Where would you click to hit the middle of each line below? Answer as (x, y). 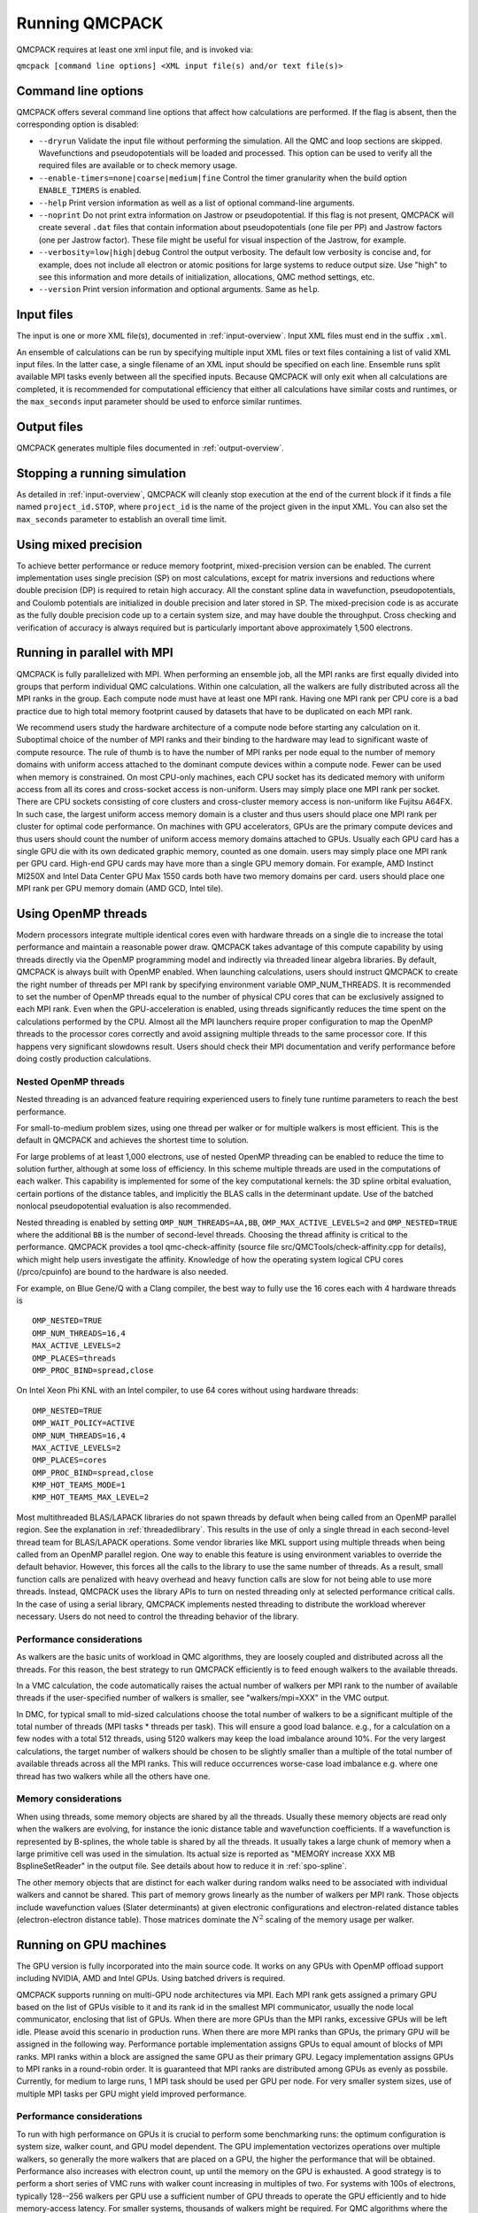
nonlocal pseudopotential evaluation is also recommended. (124, 1206)
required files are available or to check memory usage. (138, 166)
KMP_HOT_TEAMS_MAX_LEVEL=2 (91, 1497)
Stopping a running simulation (101, 473)
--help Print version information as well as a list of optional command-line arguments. (197, 203)
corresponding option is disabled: (77, 125)
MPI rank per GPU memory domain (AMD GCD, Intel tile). (120, 889)
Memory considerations (69, 1799)
